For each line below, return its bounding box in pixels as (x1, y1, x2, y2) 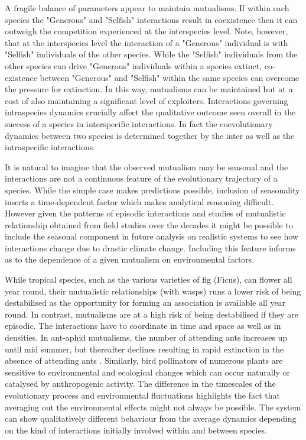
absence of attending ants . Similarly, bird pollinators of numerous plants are (5, 354, 283, 367)
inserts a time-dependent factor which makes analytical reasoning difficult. (5, 195, 274, 208)
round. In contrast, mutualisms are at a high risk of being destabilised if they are (5, 308, 298, 320)
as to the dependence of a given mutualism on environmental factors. (5, 253, 255, 266)
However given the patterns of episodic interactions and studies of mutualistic (5, 207, 286, 219)
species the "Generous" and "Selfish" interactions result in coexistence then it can (5, 13, 298, 25)
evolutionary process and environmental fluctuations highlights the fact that (5, 389, 280, 401)
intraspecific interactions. (5, 141, 96, 153)
